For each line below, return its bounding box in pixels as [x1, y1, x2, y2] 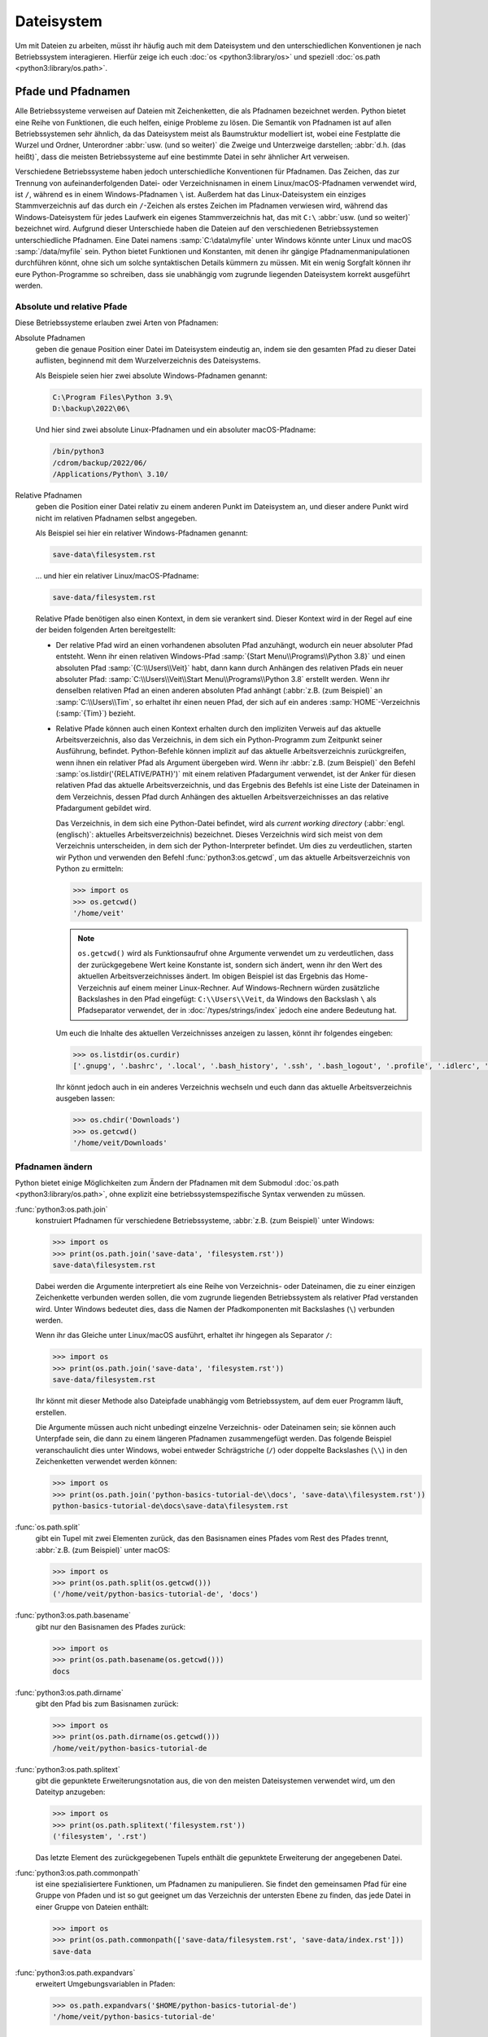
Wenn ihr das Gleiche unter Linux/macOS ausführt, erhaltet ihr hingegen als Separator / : [35, 1331, 333, 1340]
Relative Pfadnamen [15, 490, 83, 500]
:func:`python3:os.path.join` [15, 1204, 109, 1214]
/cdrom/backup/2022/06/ [52, 458, 148, 468]
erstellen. [35, 1407, 67, 1417]
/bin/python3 [52, 447, 105, 456]
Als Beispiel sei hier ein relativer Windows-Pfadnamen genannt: [35, 528, 248, 538]
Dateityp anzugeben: [35, 1787, 106, 1797]
